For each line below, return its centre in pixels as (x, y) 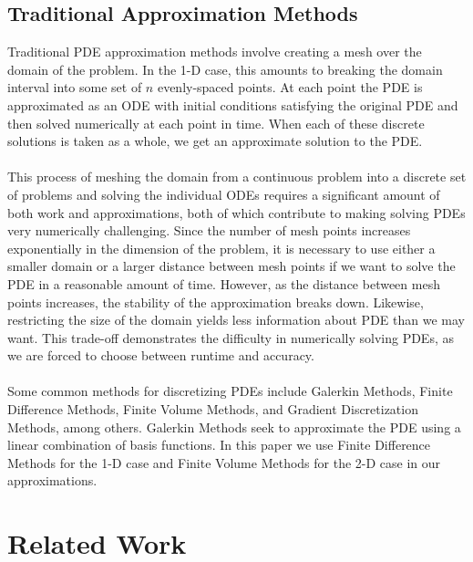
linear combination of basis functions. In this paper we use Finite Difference (219, 445)
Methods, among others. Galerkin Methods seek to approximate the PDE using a (234, 427)
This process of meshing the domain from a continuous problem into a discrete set (237, 177)
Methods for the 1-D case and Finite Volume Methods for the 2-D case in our (224, 462)
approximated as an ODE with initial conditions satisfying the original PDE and (233, 104)
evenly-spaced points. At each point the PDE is (290, 87)
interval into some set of (75, 87)
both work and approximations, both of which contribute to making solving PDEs (236, 212)
